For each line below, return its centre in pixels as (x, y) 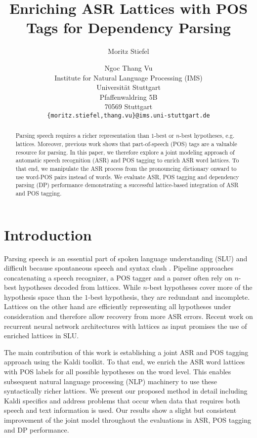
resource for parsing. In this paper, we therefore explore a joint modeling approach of (125, 152)
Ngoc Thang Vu (128, 67)
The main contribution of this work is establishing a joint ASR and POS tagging (126, 352)
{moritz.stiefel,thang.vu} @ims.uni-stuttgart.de (128, 115)
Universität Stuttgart (128, 87)
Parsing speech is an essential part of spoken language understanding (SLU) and (126, 258)
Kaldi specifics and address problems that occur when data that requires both (122, 400)
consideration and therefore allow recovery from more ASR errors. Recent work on (128, 316)
